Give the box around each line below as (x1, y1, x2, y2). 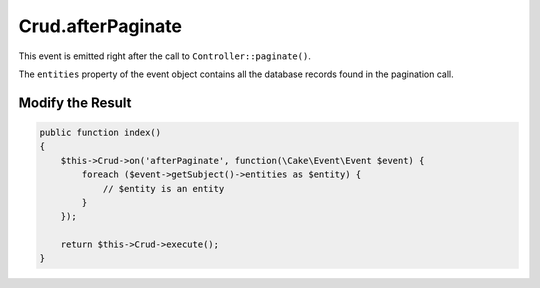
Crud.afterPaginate (18, 15, 183, 37)
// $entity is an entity (102, 183, 225, 194)
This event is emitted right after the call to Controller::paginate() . (18, 50, 312, 62)
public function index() (39, 126, 162, 138)
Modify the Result (18, 94, 132, 111)
